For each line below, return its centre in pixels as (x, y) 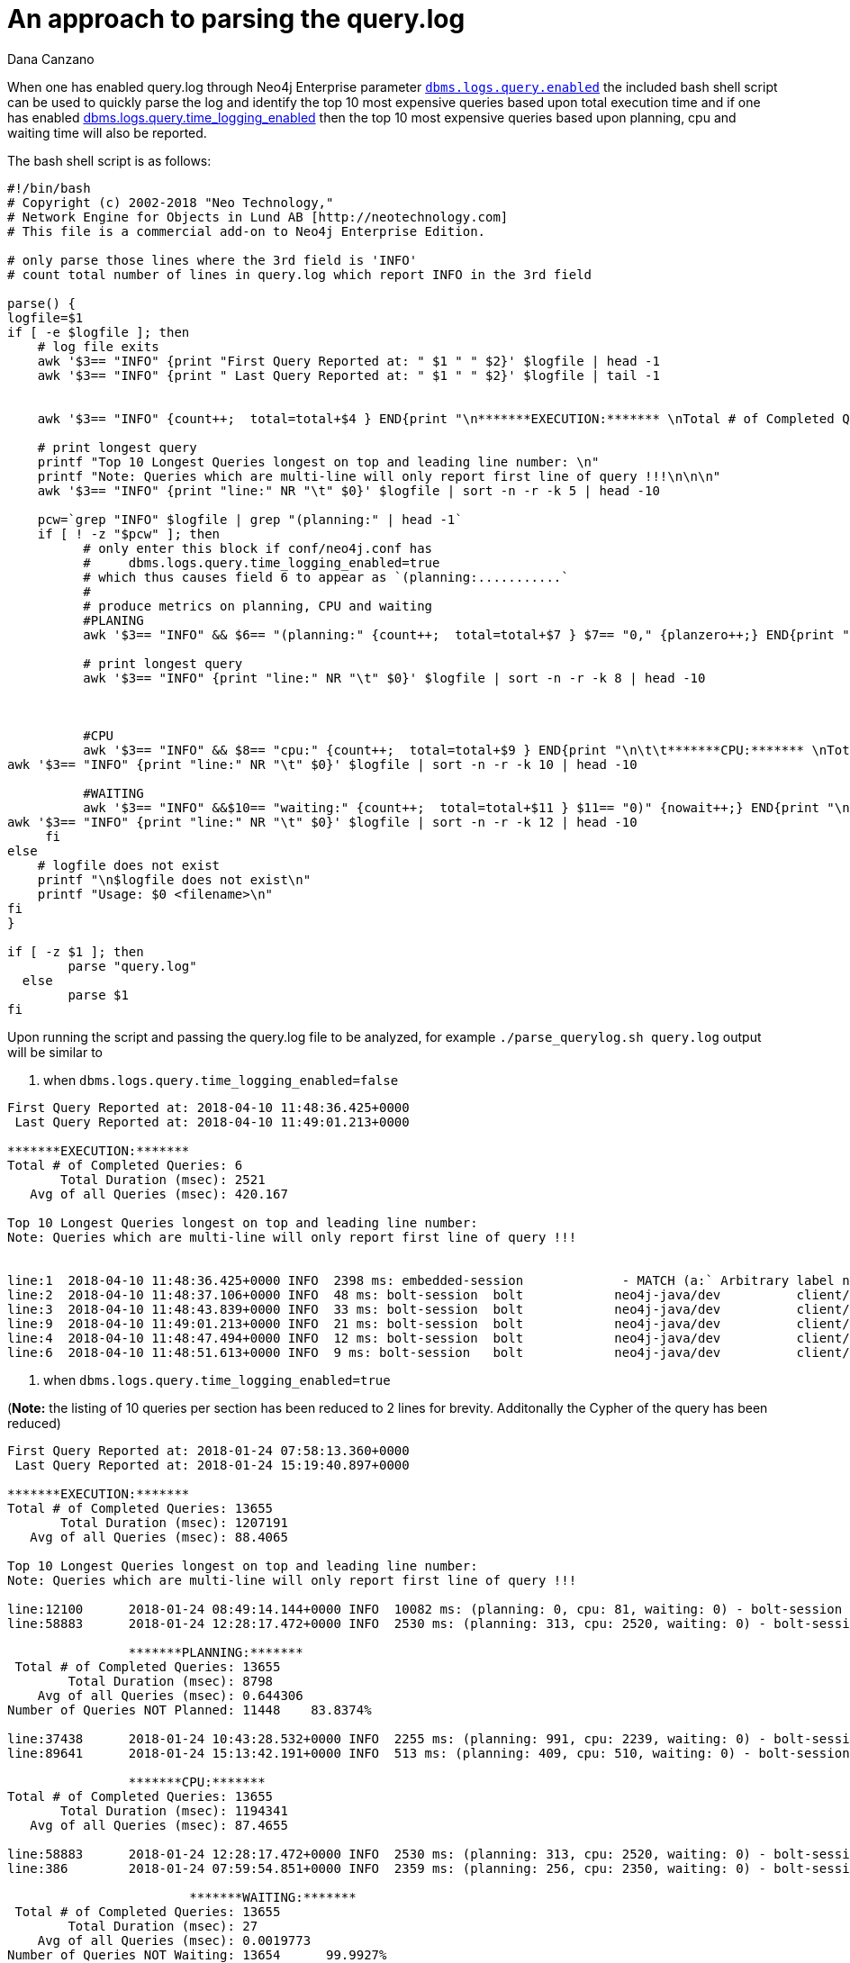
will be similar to (55, 1052)
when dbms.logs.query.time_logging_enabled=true (217, 1380)
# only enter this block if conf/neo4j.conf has (258, 548)
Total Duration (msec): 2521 (163, 1179)
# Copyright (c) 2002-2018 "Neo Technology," (171, 202)
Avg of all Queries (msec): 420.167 (159, 1194)
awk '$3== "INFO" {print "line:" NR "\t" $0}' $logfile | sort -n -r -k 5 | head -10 (348, 490)
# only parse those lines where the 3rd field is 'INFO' (212, 260)
